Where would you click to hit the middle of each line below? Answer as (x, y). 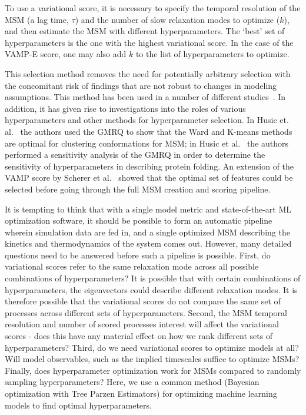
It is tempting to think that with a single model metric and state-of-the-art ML (148, 209)
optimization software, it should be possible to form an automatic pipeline (139, 220)
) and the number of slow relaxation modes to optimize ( (177, 19)
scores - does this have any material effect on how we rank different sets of (139, 336)
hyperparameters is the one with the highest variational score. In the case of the (149, 42)
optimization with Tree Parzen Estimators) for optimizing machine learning (141, 393)
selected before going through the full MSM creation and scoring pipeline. (138, 189)
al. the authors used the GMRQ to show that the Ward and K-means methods (149, 131)
